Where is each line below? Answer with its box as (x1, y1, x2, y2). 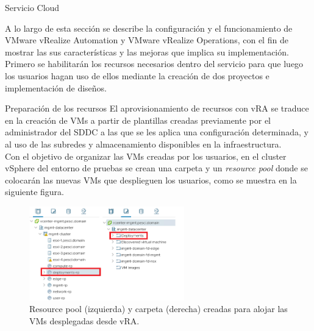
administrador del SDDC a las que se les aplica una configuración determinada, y (5, 126, 309, 138)
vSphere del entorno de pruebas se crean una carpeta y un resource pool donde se (5, 162, 308, 174)
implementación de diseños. (5, 81, 107, 94)
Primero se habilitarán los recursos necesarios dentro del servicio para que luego (5, 57, 304, 70)
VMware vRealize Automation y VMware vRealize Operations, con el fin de (5, 34, 288, 46)
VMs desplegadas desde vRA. (29, 314, 140, 327)
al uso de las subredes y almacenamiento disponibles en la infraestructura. (5, 137, 282, 150)
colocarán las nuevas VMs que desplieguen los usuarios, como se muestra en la (5, 173, 297, 186)
